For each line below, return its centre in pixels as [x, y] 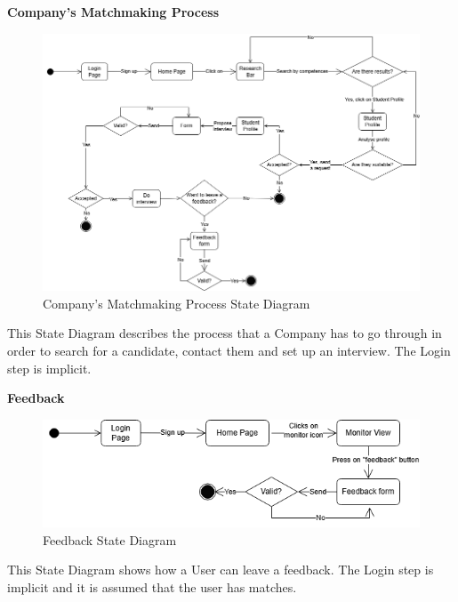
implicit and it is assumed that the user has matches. [152, 587]
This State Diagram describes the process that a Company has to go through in [225, 333]
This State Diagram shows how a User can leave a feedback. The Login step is [221, 570]
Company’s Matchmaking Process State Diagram [177, 303]
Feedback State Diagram [110, 539]
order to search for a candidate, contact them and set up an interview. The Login [229, 351]
